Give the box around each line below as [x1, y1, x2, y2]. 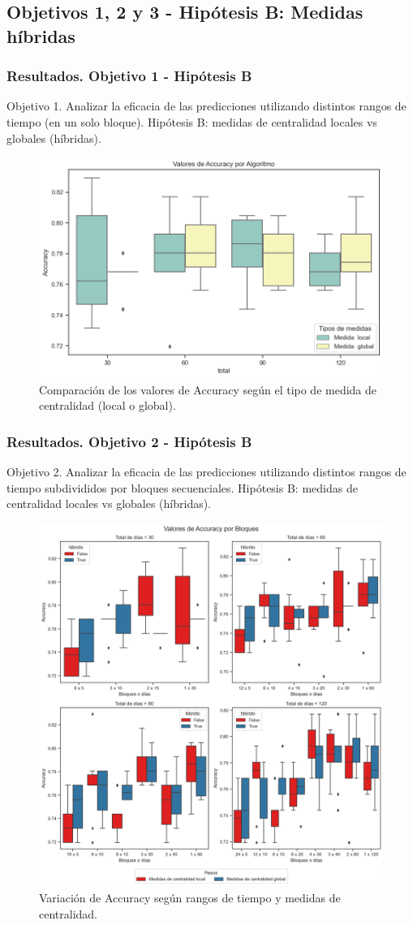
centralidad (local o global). [39, 397, 176, 414]
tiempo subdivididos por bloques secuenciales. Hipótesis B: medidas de [6, 479, 358, 496]
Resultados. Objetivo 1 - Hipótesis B [6, 66, 252, 86]
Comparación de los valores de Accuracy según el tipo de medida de [39, 381, 377, 398]
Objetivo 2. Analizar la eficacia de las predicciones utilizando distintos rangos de [6, 462, 407, 480]
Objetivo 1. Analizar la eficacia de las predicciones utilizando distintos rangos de [6, 97, 407, 114]
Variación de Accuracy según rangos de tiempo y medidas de [39, 888, 341, 906]
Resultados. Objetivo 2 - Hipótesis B [6, 431, 252, 451]
